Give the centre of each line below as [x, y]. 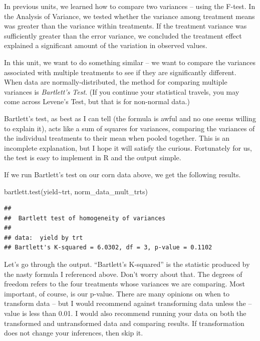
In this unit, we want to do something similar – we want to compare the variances [130, 62]
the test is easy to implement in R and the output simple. [93, 157]
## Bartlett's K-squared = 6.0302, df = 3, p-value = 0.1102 [108, 248]
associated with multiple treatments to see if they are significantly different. [120, 72]
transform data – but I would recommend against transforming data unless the [125, 303]
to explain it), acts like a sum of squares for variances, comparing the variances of [129, 128]
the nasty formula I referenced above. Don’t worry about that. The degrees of [123, 274]
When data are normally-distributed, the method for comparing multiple [116, 82]
